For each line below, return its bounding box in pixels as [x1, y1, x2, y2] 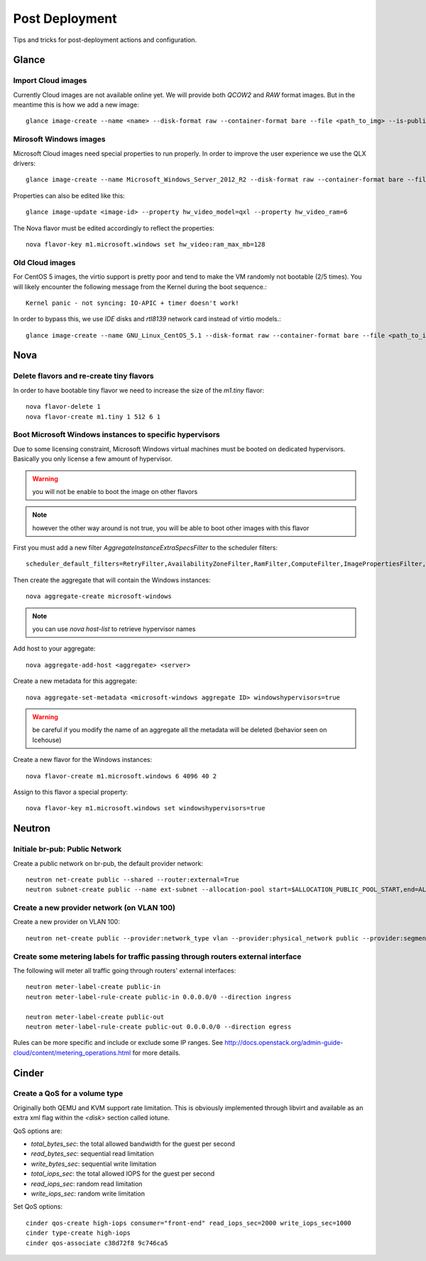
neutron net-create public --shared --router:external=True [26, 875, 239, 884]
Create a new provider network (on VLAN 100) [13, 903, 175, 913]
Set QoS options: [13, 1202, 63, 1211]
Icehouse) [32, 736, 62, 744]
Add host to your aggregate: [13, 644, 96, 653]
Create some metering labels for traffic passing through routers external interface [13, 951, 302, 961]
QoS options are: [13, 1127, 63, 1135]
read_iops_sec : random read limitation [31, 1179, 143, 1188]
